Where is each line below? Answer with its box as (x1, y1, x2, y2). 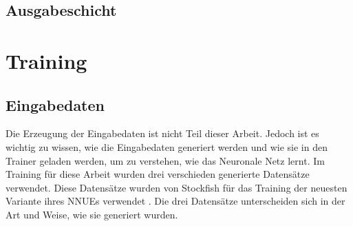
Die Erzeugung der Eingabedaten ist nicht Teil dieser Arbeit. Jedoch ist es (6, 126, 319, 141)
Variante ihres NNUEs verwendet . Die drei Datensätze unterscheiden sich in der (6, 194, 345, 208)
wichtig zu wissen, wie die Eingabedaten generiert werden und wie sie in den (6, 139, 328, 154)
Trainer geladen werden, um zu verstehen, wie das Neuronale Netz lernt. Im (6, 153, 325, 167)
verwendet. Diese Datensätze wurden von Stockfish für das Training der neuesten (6, 180, 347, 194)
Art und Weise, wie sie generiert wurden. (6, 207, 178, 221)
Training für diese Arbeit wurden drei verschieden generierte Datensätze (6, 167, 310, 181)
